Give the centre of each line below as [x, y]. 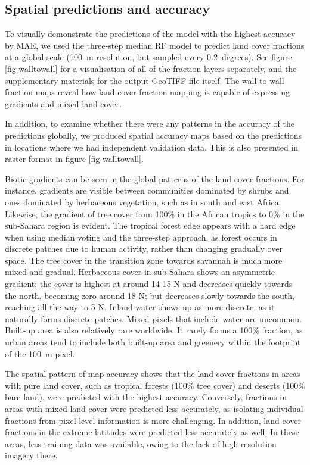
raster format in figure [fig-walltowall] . [74, 159]
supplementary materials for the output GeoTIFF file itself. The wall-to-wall [145, 80]
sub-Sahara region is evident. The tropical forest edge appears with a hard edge [150, 225]
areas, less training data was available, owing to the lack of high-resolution [141, 443]
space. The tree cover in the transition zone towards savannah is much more [144, 260]
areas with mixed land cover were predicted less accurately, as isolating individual [154, 409]
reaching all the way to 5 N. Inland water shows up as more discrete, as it [140, 307]
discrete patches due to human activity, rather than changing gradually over [144, 249]
